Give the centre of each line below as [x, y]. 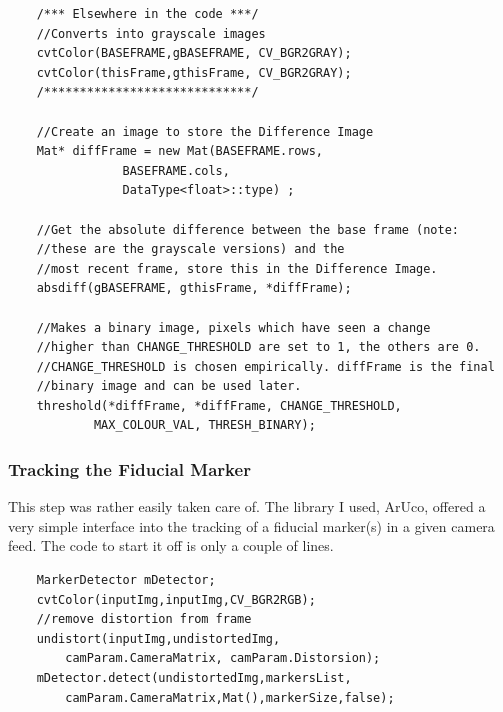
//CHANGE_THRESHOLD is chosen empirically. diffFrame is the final [265, 366]
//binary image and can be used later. [169, 386]
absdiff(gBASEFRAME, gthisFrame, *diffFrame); [194, 288]
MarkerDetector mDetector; [126, 580]
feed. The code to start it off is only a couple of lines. [171, 545]
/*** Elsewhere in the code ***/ [147, 14]
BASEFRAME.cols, [176, 170]
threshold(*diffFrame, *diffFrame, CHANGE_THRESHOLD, [219, 405]
